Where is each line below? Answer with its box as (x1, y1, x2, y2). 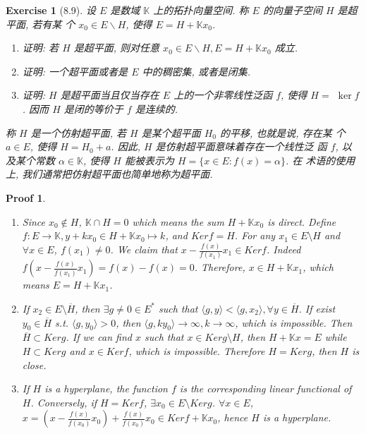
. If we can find (66, 330, 132, 344)
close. (22, 357, 47, 372)
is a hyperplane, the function (44, 381, 168, 396)
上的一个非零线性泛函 (173, 88, 273, 102)
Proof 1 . (6, 190, 46, 205)
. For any (234, 228, 276, 243)
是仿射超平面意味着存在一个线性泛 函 (155, 139, 327, 154)
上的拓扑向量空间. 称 (153, 3, 249, 17)
